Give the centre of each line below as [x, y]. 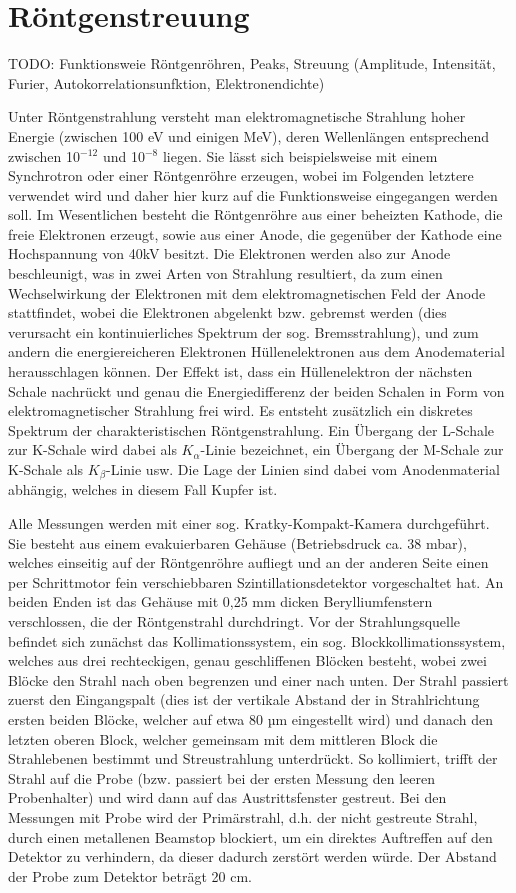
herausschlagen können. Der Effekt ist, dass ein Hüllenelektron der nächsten [240, 371]
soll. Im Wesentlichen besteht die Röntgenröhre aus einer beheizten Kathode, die [255, 214]
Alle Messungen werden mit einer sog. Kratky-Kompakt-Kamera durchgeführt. [249, 523]
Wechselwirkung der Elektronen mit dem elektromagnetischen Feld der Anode [247, 292]
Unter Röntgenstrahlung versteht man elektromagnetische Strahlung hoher [237, 116]
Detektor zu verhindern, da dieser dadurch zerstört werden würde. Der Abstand [252, 856]
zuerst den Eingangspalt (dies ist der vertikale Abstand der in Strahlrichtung [244, 699]
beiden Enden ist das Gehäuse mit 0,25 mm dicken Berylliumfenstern [220, 601]
